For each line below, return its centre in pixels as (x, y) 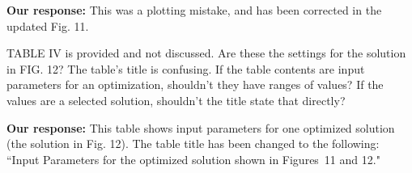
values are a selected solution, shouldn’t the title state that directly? (176, 100)
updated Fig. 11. (48, 25)
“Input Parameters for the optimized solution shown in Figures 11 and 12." (193, 159)
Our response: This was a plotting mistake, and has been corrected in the (194, 10)
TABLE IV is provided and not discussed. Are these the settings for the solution (206, 53)
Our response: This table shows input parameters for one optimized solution (201, 127)
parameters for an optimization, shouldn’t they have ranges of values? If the (195, 84)
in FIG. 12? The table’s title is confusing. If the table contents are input (186, 68)
